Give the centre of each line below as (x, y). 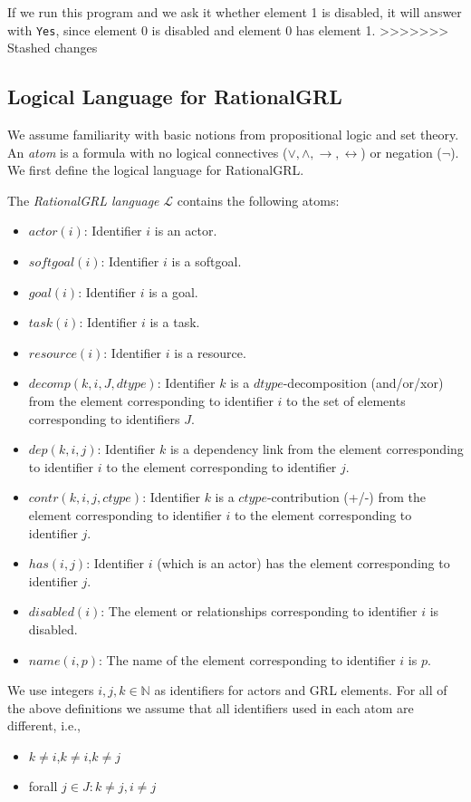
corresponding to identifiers (104, 418)
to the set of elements (346, 400)
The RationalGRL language (83, 200)
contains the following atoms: (258, 200)
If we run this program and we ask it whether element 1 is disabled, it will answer (235, 12)
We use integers (51, 690)
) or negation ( (401, 152)
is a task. (175, 322)
